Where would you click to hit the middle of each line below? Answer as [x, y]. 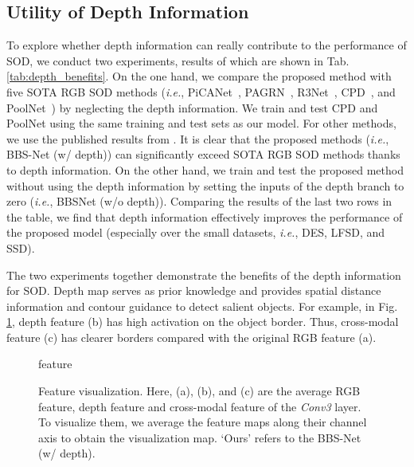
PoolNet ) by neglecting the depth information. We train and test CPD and [192, 107]
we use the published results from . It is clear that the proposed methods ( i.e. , [198, 138]
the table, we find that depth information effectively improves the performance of [205, 216]
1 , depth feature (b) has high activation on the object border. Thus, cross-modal [203, 322]
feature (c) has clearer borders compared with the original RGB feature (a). [191, 337]
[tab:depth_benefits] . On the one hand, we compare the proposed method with [199, 76]
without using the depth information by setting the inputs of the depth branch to [205, 185]
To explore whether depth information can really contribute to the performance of [207, 45]
